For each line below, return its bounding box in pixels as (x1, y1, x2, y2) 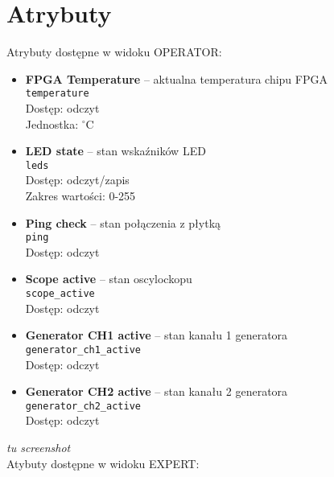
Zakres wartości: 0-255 (25, 187, 136, 204)
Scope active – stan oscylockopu (25, 270, 192, 287)
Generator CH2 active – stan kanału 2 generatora (25, 383, 288, 400)
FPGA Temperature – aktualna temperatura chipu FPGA (25, 70, 328, 87)
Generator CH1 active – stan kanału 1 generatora (25, 327, 288, 343)
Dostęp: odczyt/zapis (25, 171, 130, 188)
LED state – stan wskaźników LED (25, 142, 206, 159)
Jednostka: (25, 115, 79, 132)
